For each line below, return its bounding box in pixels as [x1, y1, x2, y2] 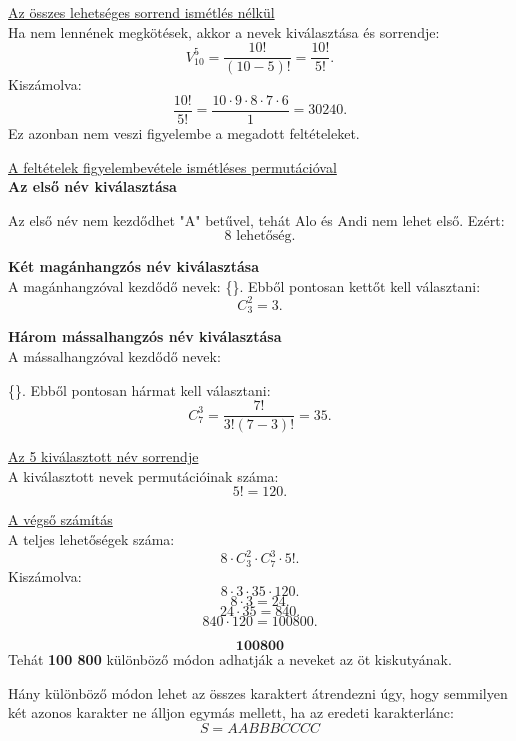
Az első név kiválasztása [8, 176, 177, 197]
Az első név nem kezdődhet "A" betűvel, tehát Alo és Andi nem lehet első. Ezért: [8, 209, 505, 230]
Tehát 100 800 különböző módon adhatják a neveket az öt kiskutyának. [8, 649, 452, 670]
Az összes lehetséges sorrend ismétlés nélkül [8, 2, 275, 22]
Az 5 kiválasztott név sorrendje [8, 446, 199, 467]
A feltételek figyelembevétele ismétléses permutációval [8, 156, 337, 177]
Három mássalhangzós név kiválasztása [8, 326, 282, 347]
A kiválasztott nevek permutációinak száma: [8, 465, 279, 486]
